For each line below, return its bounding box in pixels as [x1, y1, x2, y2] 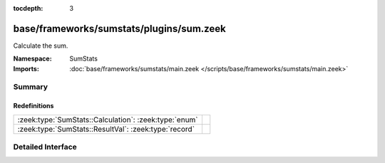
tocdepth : [13, 4, 43, 12]
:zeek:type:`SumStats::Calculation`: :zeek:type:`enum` [17, 115, 199, 125]
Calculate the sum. [13, 41, 68, 50]
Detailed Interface [13, 142, 78, 152]
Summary [13, 82, 48, 92]
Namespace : [13, 54, 53, 63]
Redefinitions [13, 102, 54, 110]
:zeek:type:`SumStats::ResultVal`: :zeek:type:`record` [17, 124, 195, 134]
